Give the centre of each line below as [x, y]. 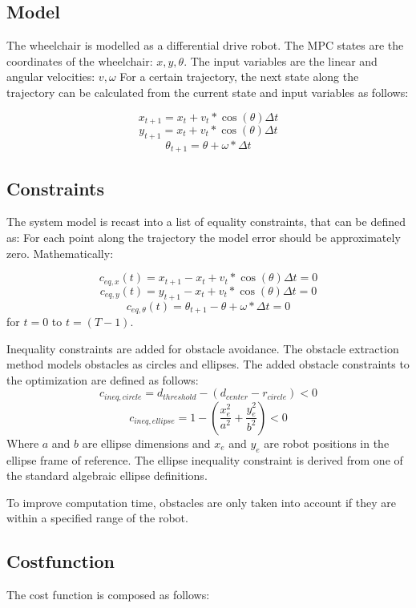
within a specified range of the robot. [97, 518]
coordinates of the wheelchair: [80, 60]
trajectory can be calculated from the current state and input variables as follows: [208, 92]
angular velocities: [51, 77]
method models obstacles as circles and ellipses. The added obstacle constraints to [208, 364]
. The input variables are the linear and [281, 60]
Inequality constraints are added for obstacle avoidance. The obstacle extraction [203, 348]
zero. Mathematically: [60, 253]
